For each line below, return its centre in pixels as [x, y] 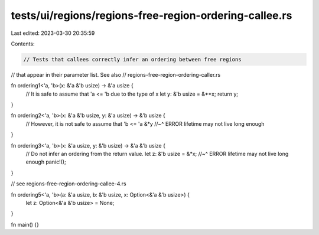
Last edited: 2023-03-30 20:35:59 [53, 33]
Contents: [23, 44]
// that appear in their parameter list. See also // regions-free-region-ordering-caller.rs [116, 74]
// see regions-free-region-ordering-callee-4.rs [69, 184]
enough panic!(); [46, 162]
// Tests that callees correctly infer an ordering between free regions [132, 59]
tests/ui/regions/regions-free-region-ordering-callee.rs [152, 15]
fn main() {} [25, 224]
